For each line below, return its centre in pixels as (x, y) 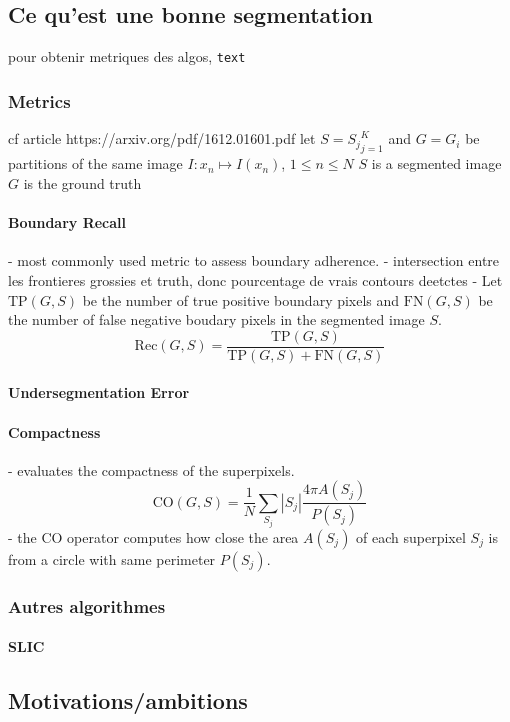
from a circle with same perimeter (112, 558)
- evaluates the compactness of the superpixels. (151, 469)
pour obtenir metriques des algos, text (127, 56)
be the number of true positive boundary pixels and (241, 299)
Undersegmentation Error (99, 392)
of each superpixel (411, 536)
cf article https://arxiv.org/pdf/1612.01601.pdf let (162, 138)
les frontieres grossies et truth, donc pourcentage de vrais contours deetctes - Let (255, 279)
